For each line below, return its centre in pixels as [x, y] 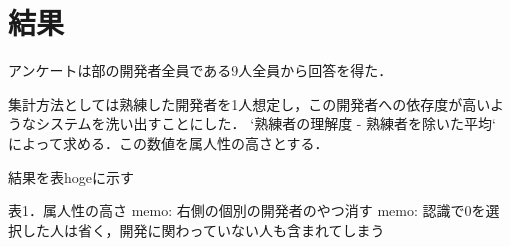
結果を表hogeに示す [71, 176]
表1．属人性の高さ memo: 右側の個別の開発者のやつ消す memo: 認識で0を [247, 210]
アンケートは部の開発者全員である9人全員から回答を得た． [200, 70]
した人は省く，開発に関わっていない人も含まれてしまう [203, 229]
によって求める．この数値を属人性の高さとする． [168, 142]
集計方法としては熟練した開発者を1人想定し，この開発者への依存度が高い [249, 103]
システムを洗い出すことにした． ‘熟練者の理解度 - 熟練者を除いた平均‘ [266, 123]
